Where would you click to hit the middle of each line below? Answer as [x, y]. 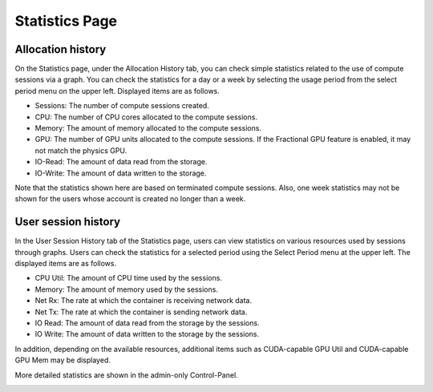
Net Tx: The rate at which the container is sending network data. [141, 312]
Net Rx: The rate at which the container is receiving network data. [144, 301]
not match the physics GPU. [81, 150]
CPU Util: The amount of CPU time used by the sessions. [128, 278]
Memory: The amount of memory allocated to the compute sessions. [148, 128]
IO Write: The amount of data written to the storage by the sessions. [147, 334]
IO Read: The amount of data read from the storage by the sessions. [147, 323]
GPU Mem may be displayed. [63, 360]
